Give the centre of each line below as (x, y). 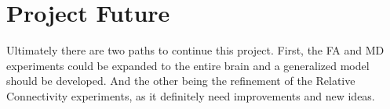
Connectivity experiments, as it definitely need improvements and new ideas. (191, 95)
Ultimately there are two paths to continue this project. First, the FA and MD (195, 50)
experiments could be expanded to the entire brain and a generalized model (188, 65)
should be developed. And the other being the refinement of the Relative (181, 81)
